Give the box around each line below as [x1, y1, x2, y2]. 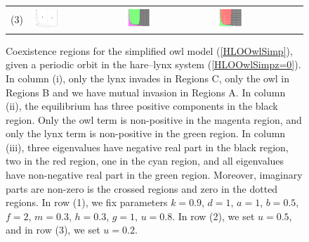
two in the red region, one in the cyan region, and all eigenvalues [6, 153, 284, 168]
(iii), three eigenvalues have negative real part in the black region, [6, 139, 289, 154]
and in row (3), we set [6, 222, 100, 237]
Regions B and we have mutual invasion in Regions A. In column [6, 84, 286, 99]
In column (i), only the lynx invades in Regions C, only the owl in [6, 70, 290, 85]
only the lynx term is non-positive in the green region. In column [6, 126, 286, 141]
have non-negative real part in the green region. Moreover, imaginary [6, 167, 303, 182]
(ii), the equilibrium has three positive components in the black [6, 98, 278, 113]
